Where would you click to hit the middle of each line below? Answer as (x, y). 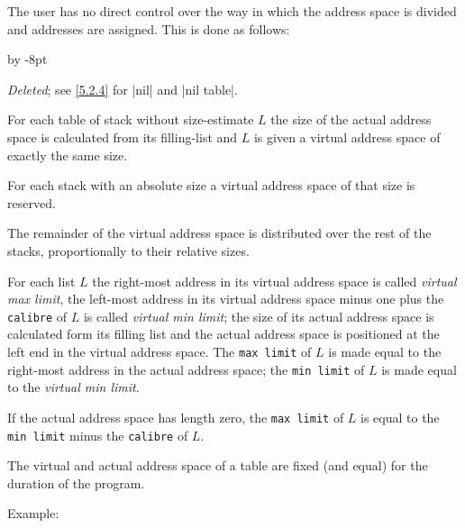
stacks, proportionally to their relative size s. (128, 250)
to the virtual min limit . (73, 387)
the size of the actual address (351, 119)
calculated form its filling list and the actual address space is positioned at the (223, 334)
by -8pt (27, 59)
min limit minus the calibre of (98, 435)
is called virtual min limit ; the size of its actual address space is (259, 316)
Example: (33, 513)
